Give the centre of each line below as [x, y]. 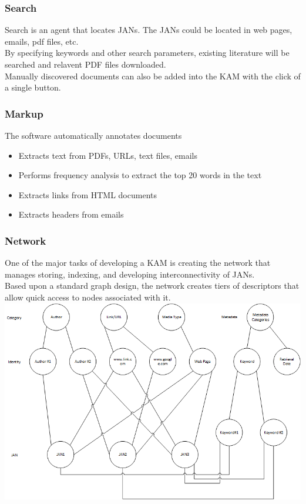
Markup [24, 113]
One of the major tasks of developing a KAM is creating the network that [138, 263]
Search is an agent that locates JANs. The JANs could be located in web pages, [149, 30]
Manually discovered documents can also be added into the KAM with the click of [153, 76]
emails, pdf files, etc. [42, 41]
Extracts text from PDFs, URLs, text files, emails [108, 155]
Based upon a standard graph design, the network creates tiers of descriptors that [152, 286]
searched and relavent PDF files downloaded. [85, 64]
